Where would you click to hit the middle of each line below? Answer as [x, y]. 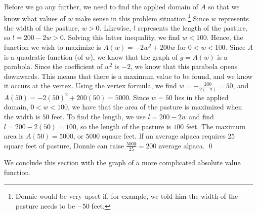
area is [14, 136]
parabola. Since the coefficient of [53, 66]
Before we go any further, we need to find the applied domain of [101, 6]
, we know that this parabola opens [184, 66]
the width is [22, 116]
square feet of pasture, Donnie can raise [64, 145]
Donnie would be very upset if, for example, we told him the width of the [127, 196]
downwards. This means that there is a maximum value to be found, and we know [128, 76]
